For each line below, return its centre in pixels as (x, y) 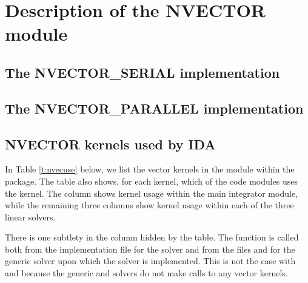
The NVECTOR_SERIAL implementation (142, 72)
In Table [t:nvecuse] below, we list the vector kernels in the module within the (150, 169)
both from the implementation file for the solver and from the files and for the (150, 249)
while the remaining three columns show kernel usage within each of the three (149, 205)
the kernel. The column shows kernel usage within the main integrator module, (151, 193)
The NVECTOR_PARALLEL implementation (154, 108)
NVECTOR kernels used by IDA (110, 144)
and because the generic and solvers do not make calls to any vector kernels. (146, 273)
